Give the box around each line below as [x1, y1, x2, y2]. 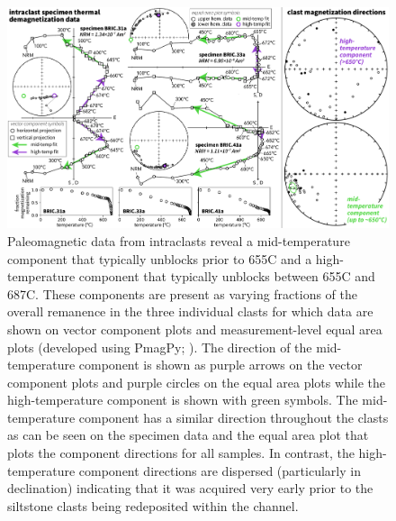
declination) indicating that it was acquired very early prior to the [7, 479, 373, 498]
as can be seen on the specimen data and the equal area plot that [7, 425, 369, 444]
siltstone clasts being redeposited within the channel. [7, 496, 299, 515]
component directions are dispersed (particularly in [78, 461, 361, 480]
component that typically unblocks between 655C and [78, 267, 375, 286]
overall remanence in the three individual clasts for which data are [7, 302, 373, 321]
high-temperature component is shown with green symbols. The [7, 390, 358, 409]
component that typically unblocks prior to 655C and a [7, 249, 312, 268]
